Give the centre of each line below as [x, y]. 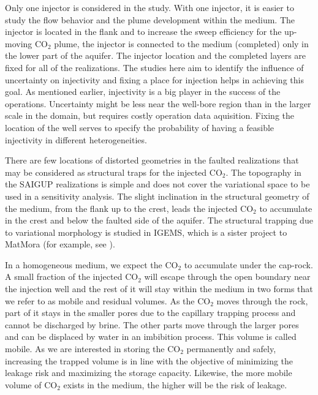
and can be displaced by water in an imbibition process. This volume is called [151, 337]
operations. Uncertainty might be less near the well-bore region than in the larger [158, 103]
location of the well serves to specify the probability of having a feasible [140, 127]
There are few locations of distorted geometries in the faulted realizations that [152, 160]
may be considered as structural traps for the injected [106, 172]
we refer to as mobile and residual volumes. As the [100, 300]
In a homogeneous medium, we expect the [84, 264]
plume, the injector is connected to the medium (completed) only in [181, 43]
